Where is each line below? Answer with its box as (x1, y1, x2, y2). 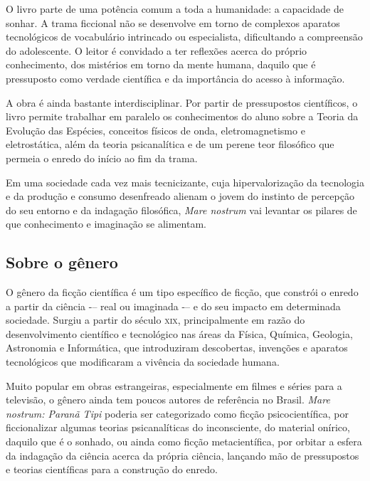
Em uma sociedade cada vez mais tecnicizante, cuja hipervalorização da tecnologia (6, 174, 364, 189)
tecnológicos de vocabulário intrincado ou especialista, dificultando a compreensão (6, 29, 363, 44)
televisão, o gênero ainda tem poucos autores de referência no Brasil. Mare (6, 392, 330, 407)
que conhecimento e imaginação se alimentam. (6, 216, 206, 231)
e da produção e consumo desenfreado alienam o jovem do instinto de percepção (6, 189, 354, 203)
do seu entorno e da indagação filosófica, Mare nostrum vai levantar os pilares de (6, 202, 357, 217)
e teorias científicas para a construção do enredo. (6, 462, 218, 477)
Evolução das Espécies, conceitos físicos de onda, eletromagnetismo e (6, 122, 305, 137)
